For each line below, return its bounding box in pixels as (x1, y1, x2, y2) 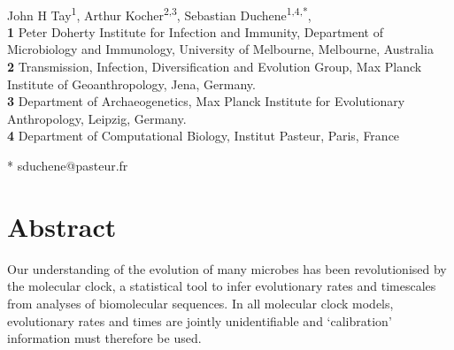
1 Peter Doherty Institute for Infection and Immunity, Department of (7, 22, 384, 41)
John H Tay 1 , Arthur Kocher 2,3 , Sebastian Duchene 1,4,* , (7, 3, 312, 24)
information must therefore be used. (7, 329, 202, 347)
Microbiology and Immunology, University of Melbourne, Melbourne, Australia (7, 40, 434, 58)
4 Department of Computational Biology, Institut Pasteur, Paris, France (7, 126, 400, 145)
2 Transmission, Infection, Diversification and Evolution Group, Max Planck (7, 57, 422, 76)
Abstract (7, 208, 117, 244)
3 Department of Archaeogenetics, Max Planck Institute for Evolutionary (7, 92, 405, 110)
